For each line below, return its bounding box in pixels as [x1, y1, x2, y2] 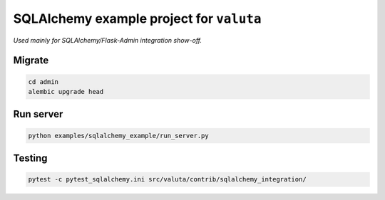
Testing [13, 152, 48, 164]
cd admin [28, 78, 59, 85]
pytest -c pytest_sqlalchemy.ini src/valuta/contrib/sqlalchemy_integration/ [28, 175, 307, 184]
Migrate [13, 54, 49, 67]
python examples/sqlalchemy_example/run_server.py [28, 132, 210, 140]
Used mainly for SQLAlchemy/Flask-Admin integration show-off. [13, 36, 202, 44]
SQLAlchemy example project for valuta [13, 11, 262, 26]
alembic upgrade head [28, 88, 104, 95]
